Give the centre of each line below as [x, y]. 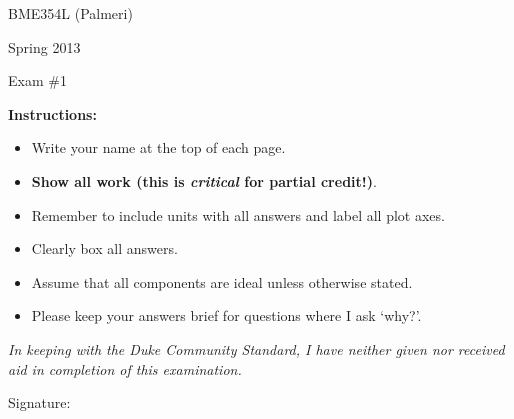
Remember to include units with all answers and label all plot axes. [238, 214]
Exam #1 [37, 80]
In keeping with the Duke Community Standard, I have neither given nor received [256, 348]
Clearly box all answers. [104, 248]
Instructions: [52, 113]
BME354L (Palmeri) [70, 13]
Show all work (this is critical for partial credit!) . [204, 180]
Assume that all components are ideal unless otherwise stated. [222, 281]
